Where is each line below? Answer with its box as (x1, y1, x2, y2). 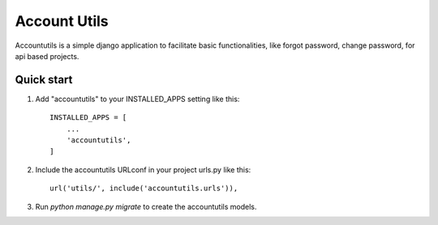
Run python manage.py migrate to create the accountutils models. (35, 202, 257, 211)
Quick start (15, 73, 73, 87)
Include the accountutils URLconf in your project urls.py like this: (35, 164, 251, 174)
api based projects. (15, 51, 79, 61)
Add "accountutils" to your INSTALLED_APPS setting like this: (35, 94, 240, 104)
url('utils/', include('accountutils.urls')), (49, 184, 238, 193)
